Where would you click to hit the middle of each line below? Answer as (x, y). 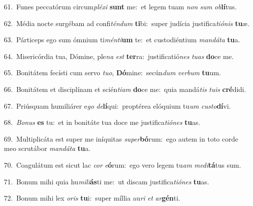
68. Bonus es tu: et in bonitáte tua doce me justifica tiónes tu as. (102, 122)
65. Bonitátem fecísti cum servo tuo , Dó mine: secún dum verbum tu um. (112, 73)
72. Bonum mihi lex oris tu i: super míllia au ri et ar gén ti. (92, 198)
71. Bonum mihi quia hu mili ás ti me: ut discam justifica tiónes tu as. (107, 181)
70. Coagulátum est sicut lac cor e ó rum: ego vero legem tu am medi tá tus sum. (123, 164)
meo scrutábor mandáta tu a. (47, 148)
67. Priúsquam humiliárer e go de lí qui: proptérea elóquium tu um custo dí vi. (117, 105)
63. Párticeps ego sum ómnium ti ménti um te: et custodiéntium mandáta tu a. (122, 40)
